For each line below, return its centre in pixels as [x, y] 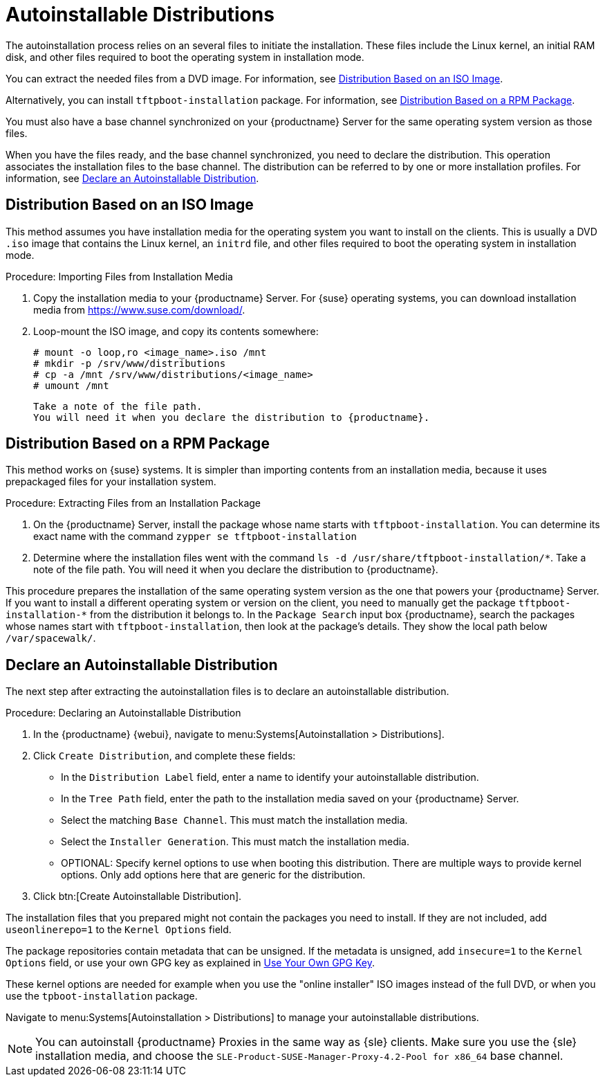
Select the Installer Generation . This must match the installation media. [235, 842]
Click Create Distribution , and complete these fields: [165, 756]
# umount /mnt [71, 385]
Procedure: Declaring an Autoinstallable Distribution [123, 713]
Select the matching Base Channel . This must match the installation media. [234, 820]
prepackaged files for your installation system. [111, 482]
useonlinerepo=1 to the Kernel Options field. [119, 930]
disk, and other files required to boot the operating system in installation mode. [185, 57]
